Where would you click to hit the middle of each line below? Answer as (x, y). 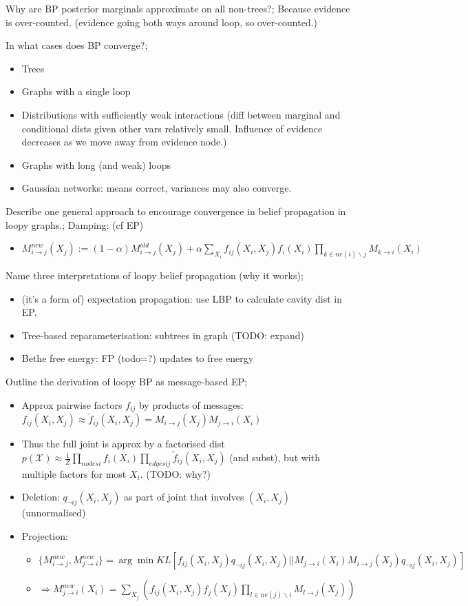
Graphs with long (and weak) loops (96, 164)
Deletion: (41, 497)
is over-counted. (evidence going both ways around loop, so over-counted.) (162, 22)
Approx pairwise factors (72, 404)
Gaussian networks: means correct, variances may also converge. (157, 188)
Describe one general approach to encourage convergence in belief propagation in (176, 211)
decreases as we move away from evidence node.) (124, 142)
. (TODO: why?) (175, 473)
